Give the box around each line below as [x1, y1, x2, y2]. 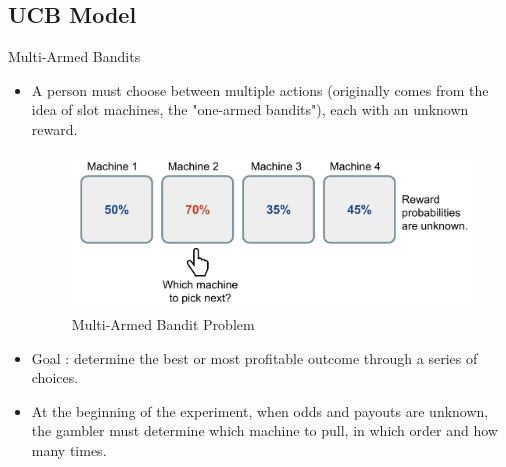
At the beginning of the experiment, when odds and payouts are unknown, [31, 400, 489, 421]
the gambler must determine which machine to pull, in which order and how [31, 420, 498, 441]
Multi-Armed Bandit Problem [71, 314, 255, 335]
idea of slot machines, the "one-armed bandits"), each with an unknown [31, 99, 469, 120]
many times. [31, 440, 107, 460]
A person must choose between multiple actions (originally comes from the [31, 79, 489, 100]
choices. [31, 367, 79, 388]
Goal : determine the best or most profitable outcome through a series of [31, 347, 478, 368]
